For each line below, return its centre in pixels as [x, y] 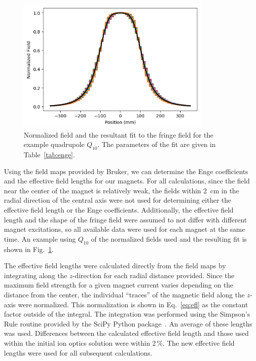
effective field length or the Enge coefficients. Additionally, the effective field [119, 210]
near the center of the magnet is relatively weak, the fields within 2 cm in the [122, 190]
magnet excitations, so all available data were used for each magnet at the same [125, 229]
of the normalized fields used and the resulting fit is [169, 238]
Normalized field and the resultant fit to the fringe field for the [119, 134]
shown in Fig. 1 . [29, 249]
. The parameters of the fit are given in [157, 144]
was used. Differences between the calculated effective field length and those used [127, 333]
